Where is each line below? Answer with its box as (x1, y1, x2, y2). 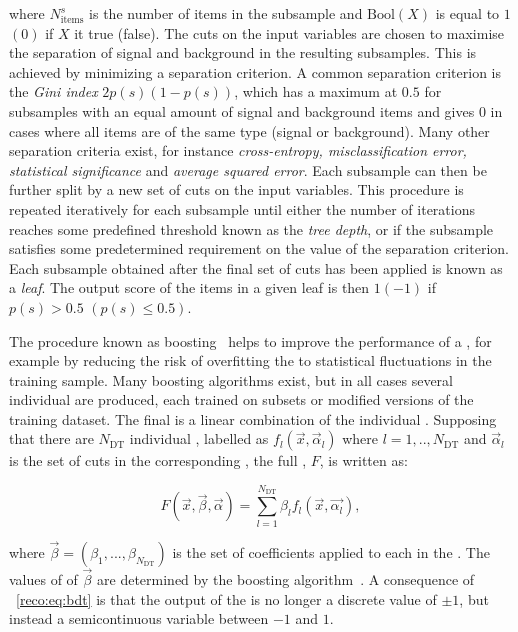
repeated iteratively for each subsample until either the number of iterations (9, 198, 475, 219)
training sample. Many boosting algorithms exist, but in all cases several (9, 369, 453, 390)
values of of (9, 569, 78, 590)
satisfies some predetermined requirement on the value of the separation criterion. (9, 238, 509, 259)
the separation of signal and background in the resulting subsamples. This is (9, 42, 477, 63)
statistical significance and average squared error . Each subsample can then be (9, 159, 487, 180)
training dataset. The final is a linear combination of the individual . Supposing (9, 408, 497, 429)
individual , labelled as (129, 428, 269, 449)
